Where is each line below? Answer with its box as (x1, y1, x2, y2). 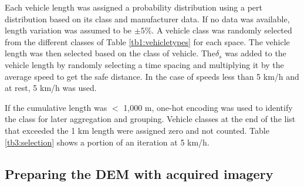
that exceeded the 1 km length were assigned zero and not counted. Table (5, 124, 269, 136)
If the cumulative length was (5, 101, 107, 113)
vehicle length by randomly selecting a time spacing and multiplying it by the (5, 58, 284, 70)
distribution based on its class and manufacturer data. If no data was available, (5, 12, 290, 25)
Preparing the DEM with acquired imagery (5, 164, 273, 182)
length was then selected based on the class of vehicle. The (5, 47, 215, 59)
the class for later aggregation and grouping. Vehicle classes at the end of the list (5, 113, 296, 125)
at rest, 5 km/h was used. (5, 82, 97, 94)
